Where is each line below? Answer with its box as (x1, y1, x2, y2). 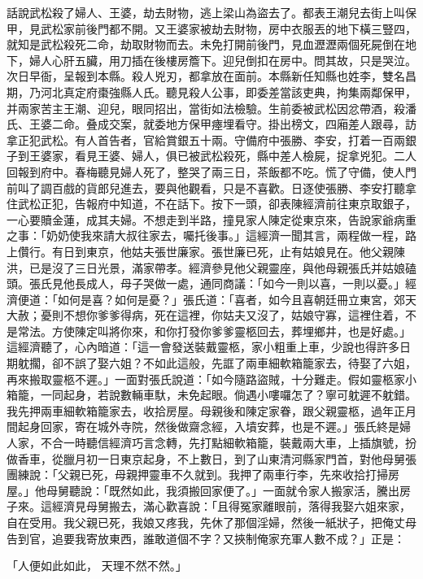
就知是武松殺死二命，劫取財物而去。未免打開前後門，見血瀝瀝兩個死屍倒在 (7, 36, 405, 53)
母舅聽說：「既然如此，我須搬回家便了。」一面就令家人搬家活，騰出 (46, 481, 399, 498)
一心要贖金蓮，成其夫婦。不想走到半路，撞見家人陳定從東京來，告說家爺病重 (7, 211, 416, 228)
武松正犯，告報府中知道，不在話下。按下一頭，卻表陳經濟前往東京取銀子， (17, 195, 416, 212)
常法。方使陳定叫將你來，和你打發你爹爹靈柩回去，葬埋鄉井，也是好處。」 (17, 322, 411, 339)
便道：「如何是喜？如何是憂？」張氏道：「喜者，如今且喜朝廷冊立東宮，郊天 (17, 290, 416, 307)
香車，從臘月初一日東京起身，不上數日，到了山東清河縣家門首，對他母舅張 (17, 450, 416, 467)
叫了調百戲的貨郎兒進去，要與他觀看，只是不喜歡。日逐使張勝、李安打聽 (17, 179, 405, 196)
